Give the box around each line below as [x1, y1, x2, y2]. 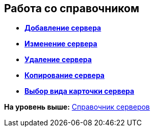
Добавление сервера [24, 23, 101, 33]
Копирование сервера [24, 71, 105, 80]
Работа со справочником [4, 2, 140, 15]
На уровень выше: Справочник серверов [4, 102, 150, 112]
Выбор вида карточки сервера [24, 87, 135, 96]
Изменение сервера [24, 39, 97, 48]
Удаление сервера [24, 55, 92, 64]
